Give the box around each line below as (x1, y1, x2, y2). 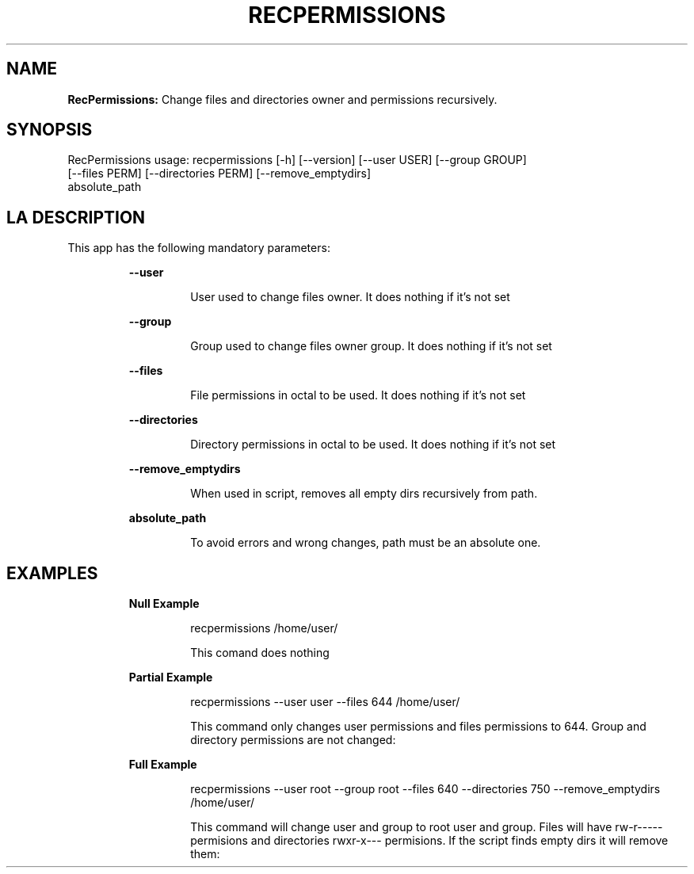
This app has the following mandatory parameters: (67, 241, 330, 255)
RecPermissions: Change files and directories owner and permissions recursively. (67, 92, 498, 106)
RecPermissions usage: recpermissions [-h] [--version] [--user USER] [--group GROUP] (67, 153, 527, 167)
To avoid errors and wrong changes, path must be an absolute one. (190, 536, 541, 550)
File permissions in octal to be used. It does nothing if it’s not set (190, 388, 526, 403)
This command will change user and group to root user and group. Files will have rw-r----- (190, 820, 663, 834)
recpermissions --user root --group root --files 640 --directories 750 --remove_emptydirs (190, 782, 661, 796)
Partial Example (128, 670, 213, 685)
